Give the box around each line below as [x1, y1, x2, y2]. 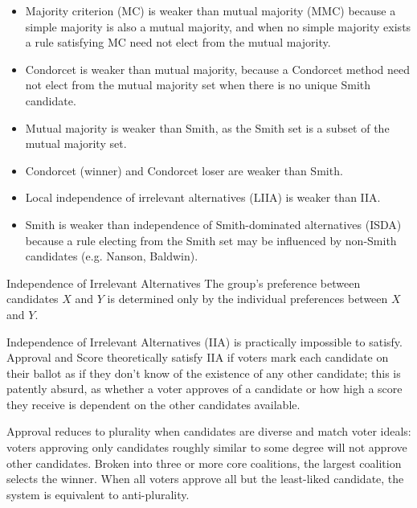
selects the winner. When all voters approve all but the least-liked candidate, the [6, 470, 404, 487]
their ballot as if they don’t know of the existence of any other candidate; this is [6, 364, 401, 381]
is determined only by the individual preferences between [107, 290, 388, 307]
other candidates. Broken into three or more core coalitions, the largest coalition [6, 454, 402, 471]
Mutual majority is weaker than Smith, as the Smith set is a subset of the [25, 119, 390, 136]
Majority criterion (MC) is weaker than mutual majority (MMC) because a [25, 2, 396, 18]
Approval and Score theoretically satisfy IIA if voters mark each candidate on [6, 349, 389, 366]
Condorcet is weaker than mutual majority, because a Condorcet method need [25, 60, 411, 77]
